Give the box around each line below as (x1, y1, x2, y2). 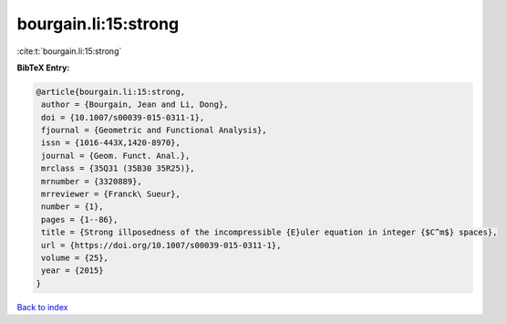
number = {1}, (41, 202, 104, 212)
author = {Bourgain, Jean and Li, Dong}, (41, 99, 229, 110)
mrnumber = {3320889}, (41, 176, 143, 186)
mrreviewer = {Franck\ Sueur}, (41, 189, 181, 200)
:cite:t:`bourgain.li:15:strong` (16, 46, 122, 57)
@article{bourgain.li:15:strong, (36, 87, 186, 97)
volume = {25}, (41, 253, 109, 263)
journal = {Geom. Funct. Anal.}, (41, 151, 191, 161)
